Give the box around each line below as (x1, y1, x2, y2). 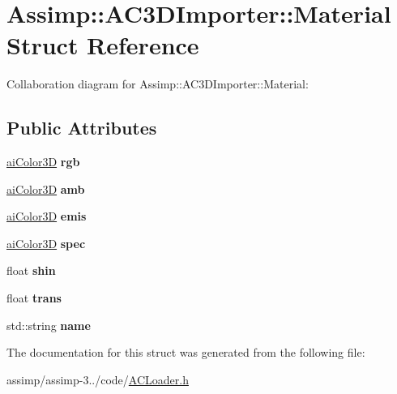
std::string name (6, 316, 91, 333)
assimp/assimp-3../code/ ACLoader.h (6, 370, 189, 388)
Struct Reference (6, 28, 199, 62)
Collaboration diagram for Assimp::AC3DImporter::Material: (6, 75, 309, 92)
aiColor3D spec (6, 234, 86, 251)
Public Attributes (6, 115, 157, 140)
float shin (6, 262, 56, 279)
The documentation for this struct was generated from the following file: (6, 344, 365, 361)
